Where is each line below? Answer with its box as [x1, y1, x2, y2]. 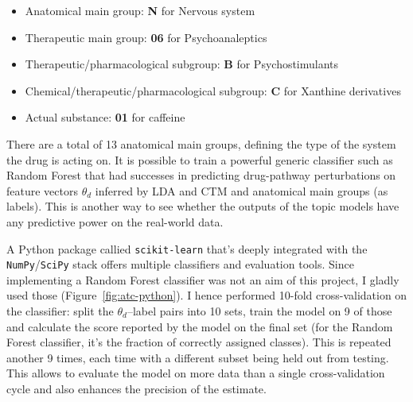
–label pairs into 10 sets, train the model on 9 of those [127, 303, 392, 319]
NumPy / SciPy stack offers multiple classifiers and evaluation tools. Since [6, 256, 354, 273]
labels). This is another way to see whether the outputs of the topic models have [6, 198, 399, 215]
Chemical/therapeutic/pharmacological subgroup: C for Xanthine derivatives [25, 82, 401, 99]
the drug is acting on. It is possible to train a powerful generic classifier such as [6, 151, 393, 168]
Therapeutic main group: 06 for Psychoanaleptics [25, 29, 267, 45]
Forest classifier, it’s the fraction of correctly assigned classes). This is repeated [6, 334, 392, 350]
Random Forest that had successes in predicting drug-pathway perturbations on [6, 167, 396, 184]
